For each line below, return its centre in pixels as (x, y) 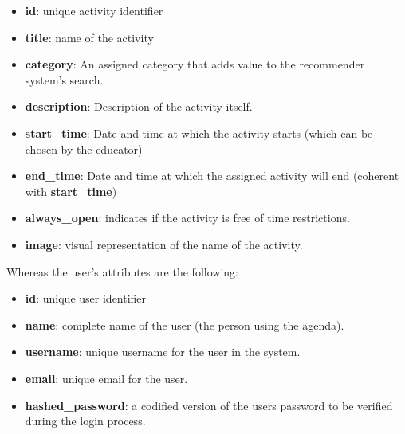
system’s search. (64, 79)
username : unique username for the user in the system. (163, 352)
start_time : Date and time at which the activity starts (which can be (199, 133)
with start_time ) (71, 191)
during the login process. (85, 421)
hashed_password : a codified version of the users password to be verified (209, 405)
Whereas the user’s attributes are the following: (122, 271)
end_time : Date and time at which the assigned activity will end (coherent (212, 176)
